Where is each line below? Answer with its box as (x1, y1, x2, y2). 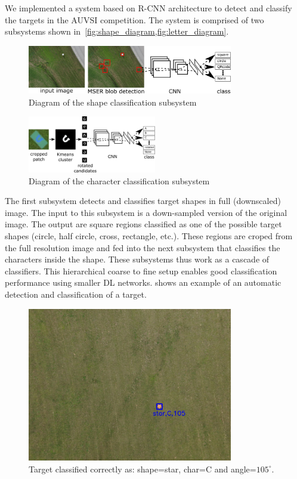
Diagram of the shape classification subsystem (29, 95, 197, 108)
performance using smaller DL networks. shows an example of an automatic (5, 276, 281, 289)
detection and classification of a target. (5, 288, 147, 300)
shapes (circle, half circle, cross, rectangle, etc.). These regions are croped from (5, 230, 293, 242)
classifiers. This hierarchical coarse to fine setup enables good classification (5, 264, 277, 277)
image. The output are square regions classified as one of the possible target (5, 218, 282, 230)
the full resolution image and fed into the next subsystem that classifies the (5, 241, 280, 254)
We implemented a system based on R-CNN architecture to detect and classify (5, 2, 292, 14)
